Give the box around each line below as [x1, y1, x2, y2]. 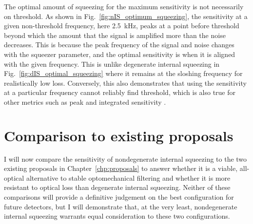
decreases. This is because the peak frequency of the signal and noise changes [4, 39, 234, 50]
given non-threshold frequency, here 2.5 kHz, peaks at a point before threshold [4, 20, 239, 31]
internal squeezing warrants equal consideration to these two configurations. [4, 211, 230, 221]
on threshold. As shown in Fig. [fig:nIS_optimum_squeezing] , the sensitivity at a [4, 11, 248, 21]
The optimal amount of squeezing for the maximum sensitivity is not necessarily [4, 1, 244, 11]
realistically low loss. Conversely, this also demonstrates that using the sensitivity [4, 77, 247, 88]
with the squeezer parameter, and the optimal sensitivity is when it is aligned [4, 49, 235, 59]
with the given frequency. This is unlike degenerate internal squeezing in [4, 58, 220, 69]
